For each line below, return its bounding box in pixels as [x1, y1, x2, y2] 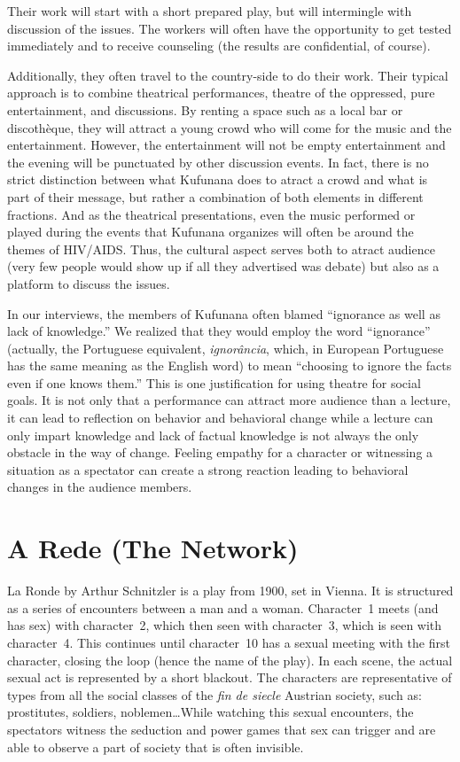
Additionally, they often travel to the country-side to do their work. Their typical [7, 66, 448, 84]
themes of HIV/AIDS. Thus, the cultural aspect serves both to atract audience [7, 239, 435, 258]
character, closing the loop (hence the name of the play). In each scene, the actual [7, 650, 453, 669]
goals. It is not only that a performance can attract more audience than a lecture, [7, 391, 451, 409]
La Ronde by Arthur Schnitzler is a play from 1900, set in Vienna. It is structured [7, 581, 454, 600]
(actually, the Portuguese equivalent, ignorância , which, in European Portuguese [7, 338, 444, 357]
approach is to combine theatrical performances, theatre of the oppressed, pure [7, 83, 435, 102]
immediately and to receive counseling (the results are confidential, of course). [7, 36, 431, 55]
